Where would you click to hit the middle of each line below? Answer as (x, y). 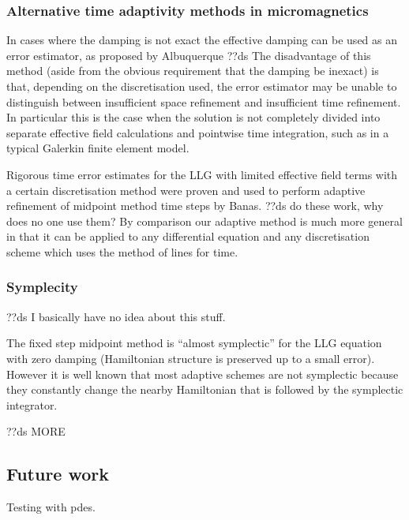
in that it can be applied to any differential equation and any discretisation (188, 236)
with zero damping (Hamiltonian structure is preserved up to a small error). (191, 358)
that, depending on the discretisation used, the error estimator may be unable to (202, 86)
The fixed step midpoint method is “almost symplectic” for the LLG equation (194, 343)
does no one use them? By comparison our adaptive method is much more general (204, 221)
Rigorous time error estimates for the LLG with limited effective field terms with (202, 174)
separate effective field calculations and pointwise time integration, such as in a (198, 132)
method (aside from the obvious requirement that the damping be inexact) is (193, 71)
